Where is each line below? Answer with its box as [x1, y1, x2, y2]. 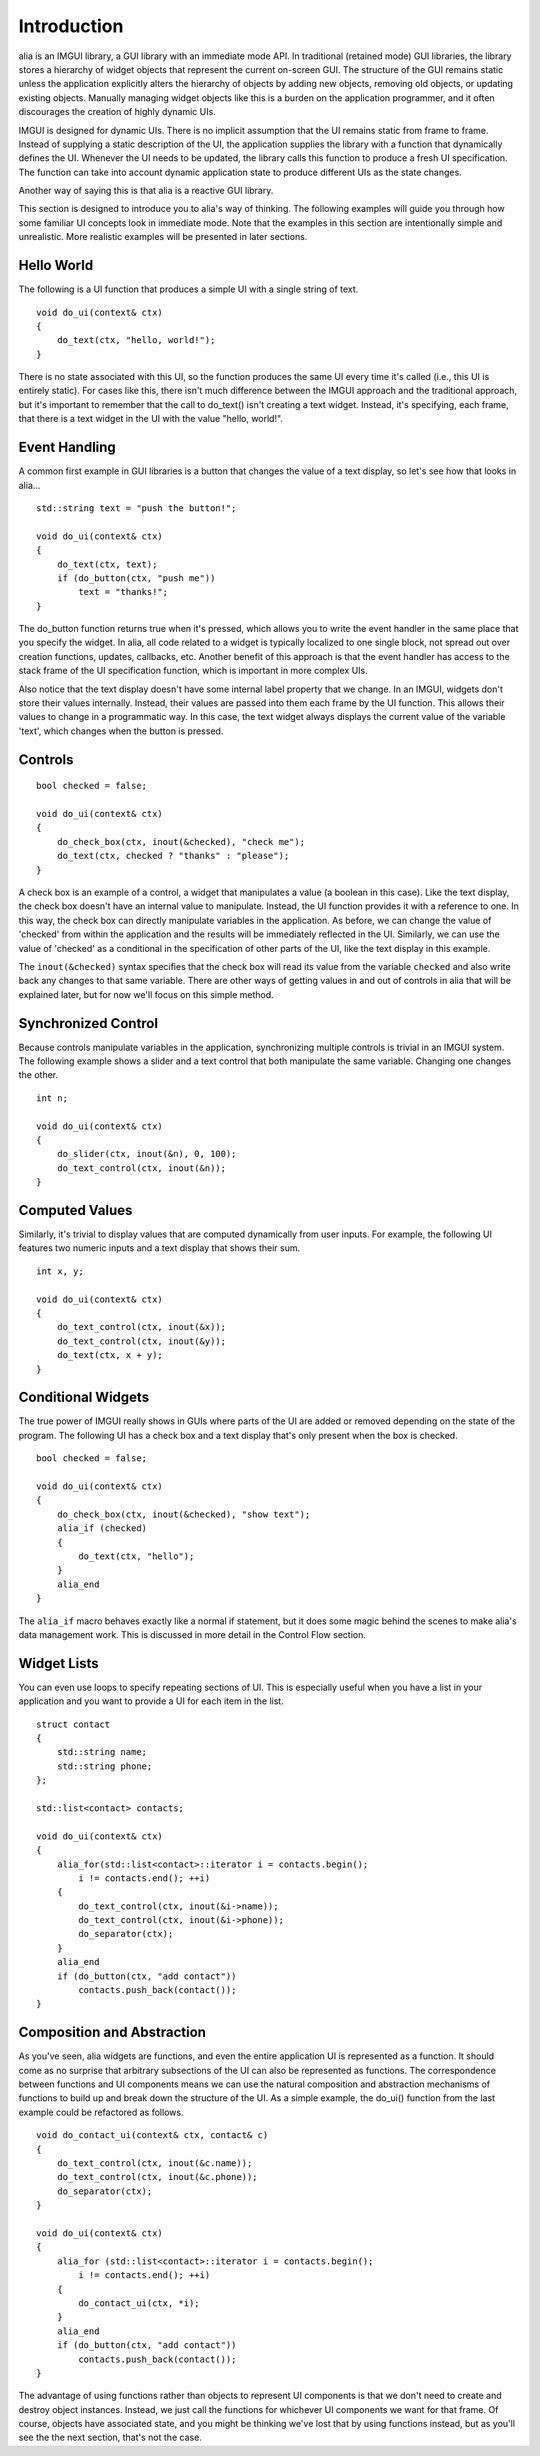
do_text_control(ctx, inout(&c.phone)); [56, 2171, 259, 2183]
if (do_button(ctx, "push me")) [56, 572, 216, 584]
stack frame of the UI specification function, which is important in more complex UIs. [18, 665, 369, 677]
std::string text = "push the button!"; [36, 502, 237, 514]
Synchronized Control [18, 1015, 159, 1032]
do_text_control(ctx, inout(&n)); [56, 1162, 227, 1174]
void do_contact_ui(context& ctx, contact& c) [36, 2130, 269, 2141]
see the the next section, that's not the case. [18, 2431, 202, 2444]
